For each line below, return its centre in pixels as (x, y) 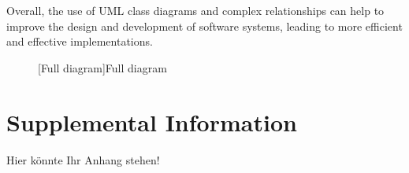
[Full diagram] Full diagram (102, 67)
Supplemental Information (152, 121)
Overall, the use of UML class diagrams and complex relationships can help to (195, 10)
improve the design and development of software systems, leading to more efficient (204, 26)
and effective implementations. (80, 41)
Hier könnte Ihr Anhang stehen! (83, 159)
